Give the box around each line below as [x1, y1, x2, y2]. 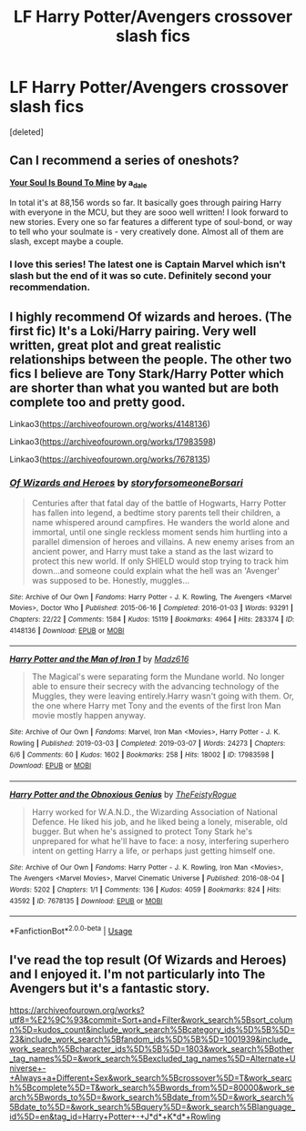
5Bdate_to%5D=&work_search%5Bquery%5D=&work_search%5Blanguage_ [9, 1101, 296, 1112]
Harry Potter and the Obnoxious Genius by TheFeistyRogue [9, 789, 237, 800]
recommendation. [9, 280, 91, 293]
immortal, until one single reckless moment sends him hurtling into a [31, 526, 289, 537]
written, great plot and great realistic [9, 337, 221, 352]
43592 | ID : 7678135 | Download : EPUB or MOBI [9, 896, 163, 905]
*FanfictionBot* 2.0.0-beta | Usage [9, 924, 133, 937]
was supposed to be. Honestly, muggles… [31, 575, 189, 586]
